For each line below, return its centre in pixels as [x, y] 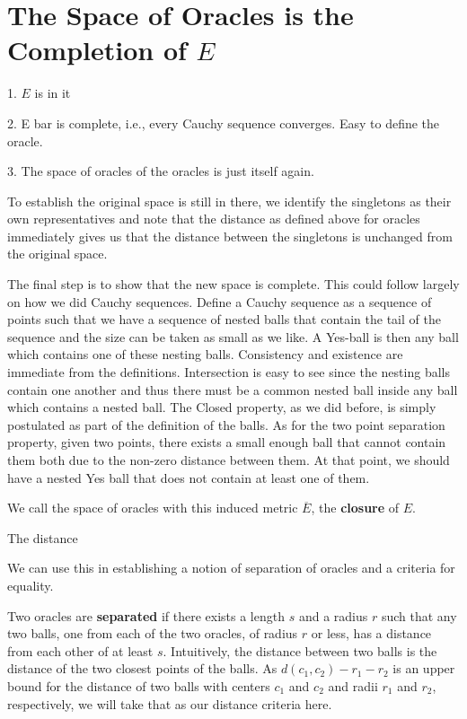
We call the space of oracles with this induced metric [153, 508]
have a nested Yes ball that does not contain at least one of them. [189, 477]
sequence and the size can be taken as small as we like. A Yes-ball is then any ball [233, 336]
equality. [31, 585]
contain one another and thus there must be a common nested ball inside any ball [233, 389]
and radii [353, 685]
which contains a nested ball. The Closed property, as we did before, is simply [222, 407]
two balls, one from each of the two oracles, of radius [153, 633]
